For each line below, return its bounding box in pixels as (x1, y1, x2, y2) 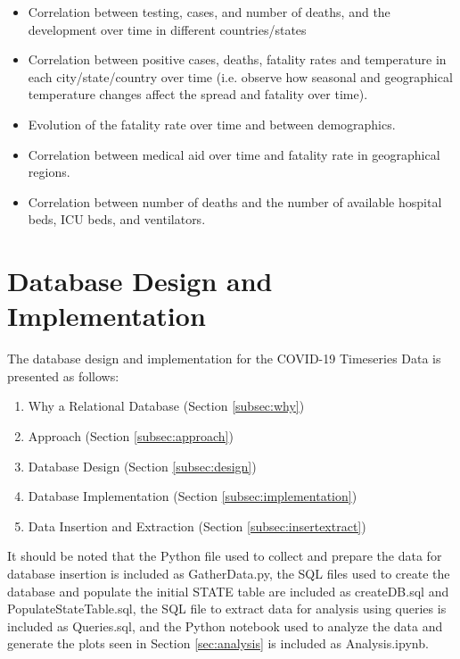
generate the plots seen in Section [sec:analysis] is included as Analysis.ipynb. (7, 634, 429, 653)
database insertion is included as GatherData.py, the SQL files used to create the (7, 564, 450, 582)
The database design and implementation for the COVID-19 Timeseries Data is (7, 349, 441, 368)
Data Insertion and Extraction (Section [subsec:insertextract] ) (28, 516, 366, 535)
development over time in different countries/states (28, 20, 307, 38)
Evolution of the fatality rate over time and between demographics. (28, 114, 396, 133)
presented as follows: (7, 366, 119, 385)
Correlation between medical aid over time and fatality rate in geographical (28, 145, 440, 163)
